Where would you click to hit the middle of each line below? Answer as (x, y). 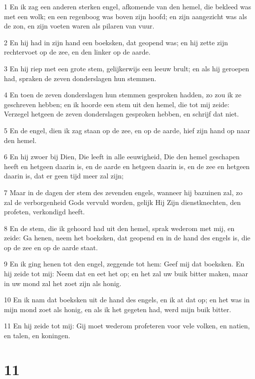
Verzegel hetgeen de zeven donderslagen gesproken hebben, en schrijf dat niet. (122, 114)
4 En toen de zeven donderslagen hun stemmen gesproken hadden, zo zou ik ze (123, 95)
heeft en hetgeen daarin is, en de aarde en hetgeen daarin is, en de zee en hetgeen (127, 166)
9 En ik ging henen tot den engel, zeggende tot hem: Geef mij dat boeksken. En (124, 264)
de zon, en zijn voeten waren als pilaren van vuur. (79, 26)
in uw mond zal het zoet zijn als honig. (63, 283)
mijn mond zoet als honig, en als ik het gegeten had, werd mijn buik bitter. (118, 309)
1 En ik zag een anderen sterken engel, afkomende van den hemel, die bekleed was (128, 6)
